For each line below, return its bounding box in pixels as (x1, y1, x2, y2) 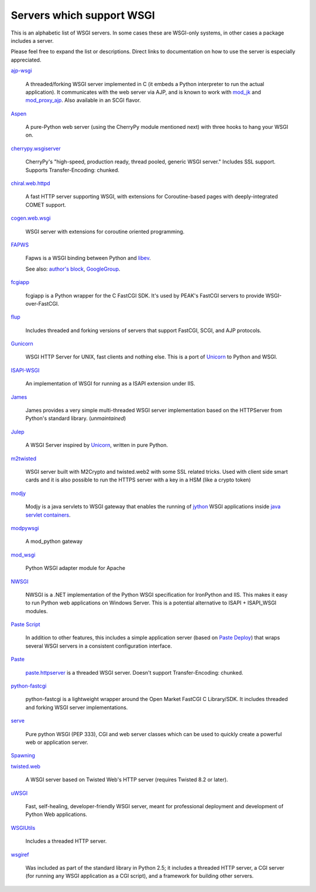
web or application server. (25, 739, 89, 746)
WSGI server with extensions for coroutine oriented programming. (25, 228, 185, 235)
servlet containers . (25, 511, 71, 518)
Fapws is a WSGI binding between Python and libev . (25, 255, 152, 262)
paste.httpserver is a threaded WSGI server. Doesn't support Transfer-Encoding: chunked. (25, 669, 243, 676)
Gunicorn (11, 340, 33, 347)
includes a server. (11, 37, 54, 44)
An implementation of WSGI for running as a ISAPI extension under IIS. (25, 380, 195, 387)
